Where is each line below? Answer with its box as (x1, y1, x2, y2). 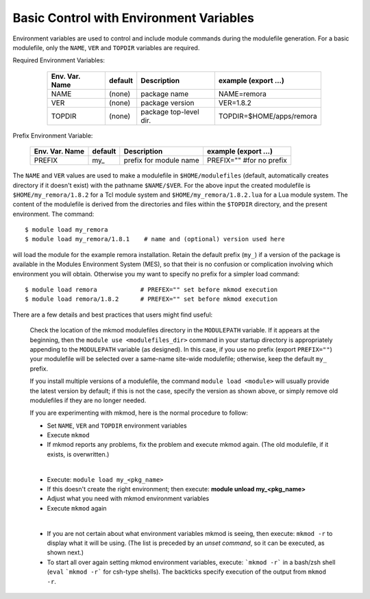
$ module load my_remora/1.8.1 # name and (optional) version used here (25, 235, 285, 243)
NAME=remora (218, 89, 267, 99)
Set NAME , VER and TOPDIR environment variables (47, 421, 188, 430)
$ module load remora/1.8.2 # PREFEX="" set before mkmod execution (25, 295, 278, 303)
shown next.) (47, 548, 84, 557)
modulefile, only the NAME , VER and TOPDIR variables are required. (12, 43, 200, 51)
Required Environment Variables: (12, 56, 106, 64)
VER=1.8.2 (218, 98, 251, 108)
